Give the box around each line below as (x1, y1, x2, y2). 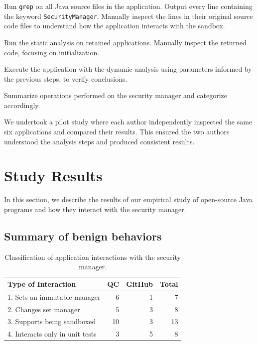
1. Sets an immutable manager (7, 291, 101, 302)
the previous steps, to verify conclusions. (4, 73, 128, 84)
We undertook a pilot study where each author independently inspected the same (4, 116, 253, 127)
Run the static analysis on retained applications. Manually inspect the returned (4, 37, 247, 47)
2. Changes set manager (7, 304, 80, 314)
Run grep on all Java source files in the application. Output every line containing (4, 1, 253, 11)
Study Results (4, 165, 103, 186)
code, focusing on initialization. (4, 47, 100, 57)
